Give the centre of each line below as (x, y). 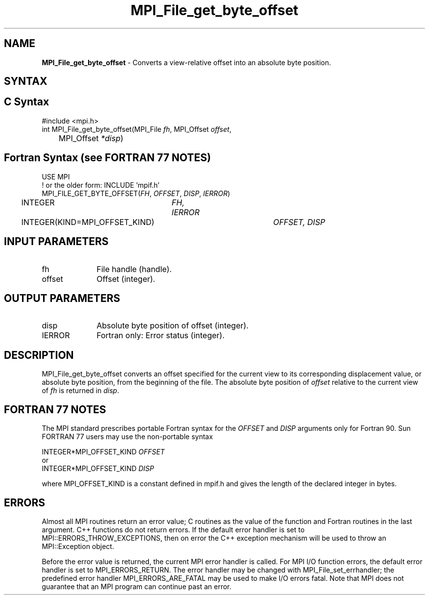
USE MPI (56, 176)
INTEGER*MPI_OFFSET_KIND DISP (98, 469)
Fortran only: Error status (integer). (161, 336)
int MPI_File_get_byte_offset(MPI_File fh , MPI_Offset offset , (137, 129)
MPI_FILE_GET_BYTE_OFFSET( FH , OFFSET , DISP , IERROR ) (136, 193)
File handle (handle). (134, 269)
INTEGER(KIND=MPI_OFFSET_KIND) (88, 222)
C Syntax (27, 102)
